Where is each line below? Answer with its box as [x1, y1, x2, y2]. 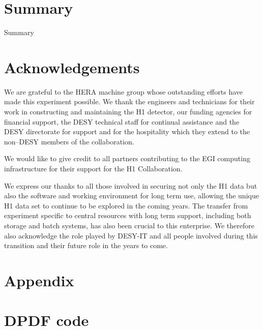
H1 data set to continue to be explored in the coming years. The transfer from [4, 200, 248, 211]
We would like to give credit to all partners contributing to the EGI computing [4, 153, 250, 164]
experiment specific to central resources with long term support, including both [4, 210, 251, 221]
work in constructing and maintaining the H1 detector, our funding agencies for [4, 106, 252, 117]
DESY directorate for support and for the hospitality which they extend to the [4, 126, 250, 137]
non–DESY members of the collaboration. [4, 136, 134, 146]
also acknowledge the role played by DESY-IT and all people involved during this [4, 230, 258, 241]
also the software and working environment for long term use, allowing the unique [4, 190, 259, 201]
